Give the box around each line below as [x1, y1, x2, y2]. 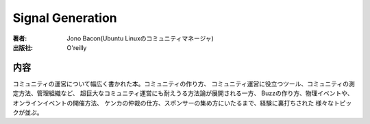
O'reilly [66, 43, 87, 51]
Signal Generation [12, 10, 118, 25]
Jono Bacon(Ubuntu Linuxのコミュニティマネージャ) [66, 34, 214, 42]
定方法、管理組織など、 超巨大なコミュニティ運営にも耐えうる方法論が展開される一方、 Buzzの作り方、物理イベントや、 [12, 89, 354, 97]
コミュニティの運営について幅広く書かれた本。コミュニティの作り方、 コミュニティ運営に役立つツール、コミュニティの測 [12, 79, 356, 88]
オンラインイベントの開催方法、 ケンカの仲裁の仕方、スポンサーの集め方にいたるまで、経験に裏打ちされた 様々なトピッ [12, 99, 352, 107]
